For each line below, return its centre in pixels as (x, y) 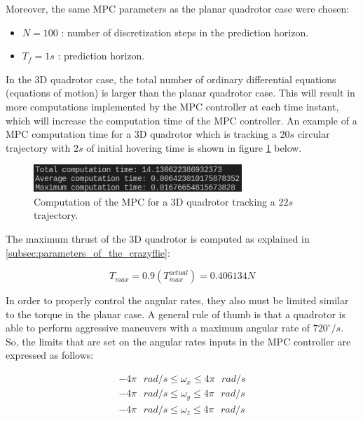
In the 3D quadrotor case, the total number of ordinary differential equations (171, 79)
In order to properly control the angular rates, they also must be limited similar (177, 300)
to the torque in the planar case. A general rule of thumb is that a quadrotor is (176, 314)
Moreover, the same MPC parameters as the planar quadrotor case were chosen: (178, 8)
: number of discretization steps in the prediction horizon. (185, 32)
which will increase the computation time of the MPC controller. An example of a (181, 120)
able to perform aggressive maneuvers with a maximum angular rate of (158, 328)
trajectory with (38, 147)
